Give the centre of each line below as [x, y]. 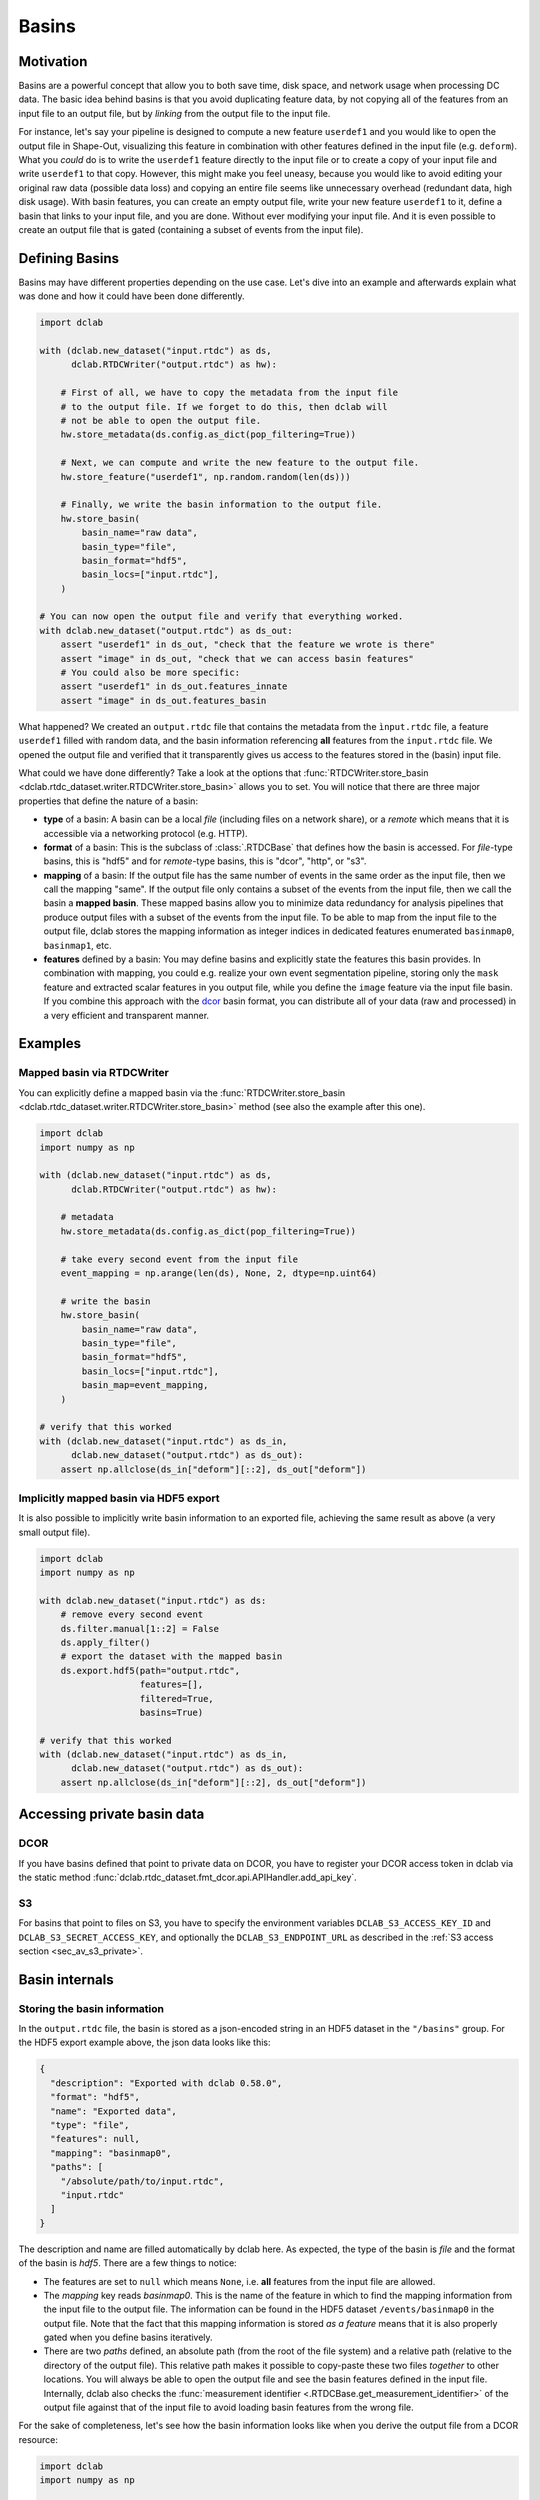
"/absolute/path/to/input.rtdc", [142, 2181]
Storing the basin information [91, 2008]
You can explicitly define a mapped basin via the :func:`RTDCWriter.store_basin [182, 1092]
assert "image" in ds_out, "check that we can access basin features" [237, 658]
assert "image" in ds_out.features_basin [163, 700]
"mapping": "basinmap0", [111, 2153]
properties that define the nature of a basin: [108, 801]
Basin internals [66, 1979]
